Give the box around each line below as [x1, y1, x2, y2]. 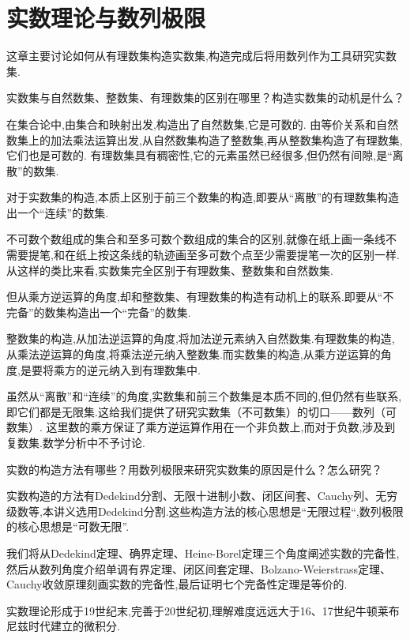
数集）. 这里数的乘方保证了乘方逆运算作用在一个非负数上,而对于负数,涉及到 [6, 419, 396, 435]
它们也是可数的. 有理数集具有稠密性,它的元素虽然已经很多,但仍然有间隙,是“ [6, 147, 393, 164]
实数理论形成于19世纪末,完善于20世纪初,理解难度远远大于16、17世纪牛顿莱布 [6, 602, 400, 618]
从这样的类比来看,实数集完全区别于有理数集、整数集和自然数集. [6, 261, 333, 278]
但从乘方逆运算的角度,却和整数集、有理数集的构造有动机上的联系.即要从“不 [6, 288, 394, 305]
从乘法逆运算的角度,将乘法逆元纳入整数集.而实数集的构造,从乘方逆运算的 [6, 346, 381, 363]
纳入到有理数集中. [108, 361, 201, 378]
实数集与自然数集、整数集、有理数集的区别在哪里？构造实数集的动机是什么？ [6, 89, 404, 106]
